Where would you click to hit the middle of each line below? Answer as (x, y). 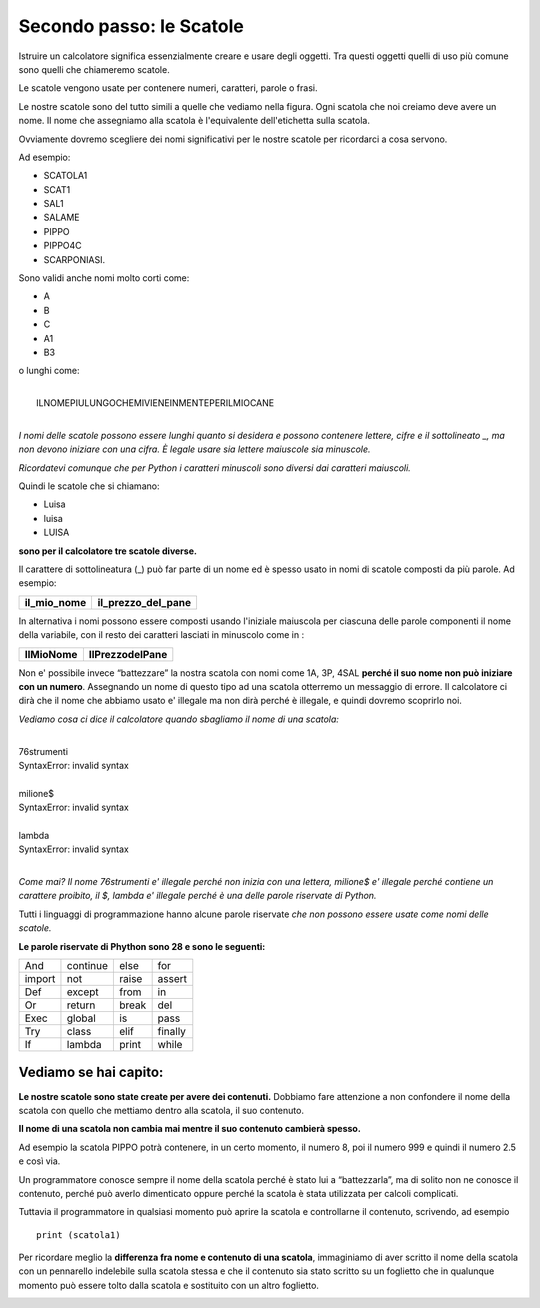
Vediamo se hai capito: (91, 1072)
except (82, 992)
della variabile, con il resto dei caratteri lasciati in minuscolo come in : (161, 635)
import (40, 979)
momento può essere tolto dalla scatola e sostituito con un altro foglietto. (169, 1285)
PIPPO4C (62, 246)
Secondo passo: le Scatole (131, 26)
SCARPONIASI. (74, 259)
